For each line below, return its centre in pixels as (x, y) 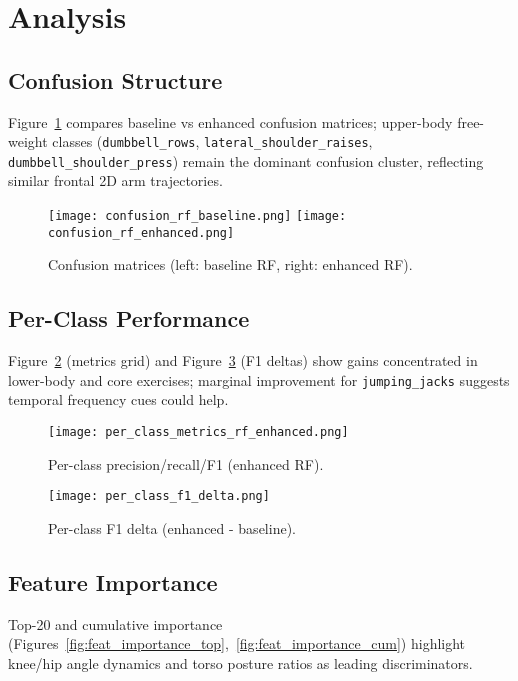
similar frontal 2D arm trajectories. (115, 180)
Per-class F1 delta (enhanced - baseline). (172, 527)
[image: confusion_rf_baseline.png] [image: (197, 216)
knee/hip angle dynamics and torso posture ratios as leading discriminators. (240, 662)
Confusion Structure (115, 79)
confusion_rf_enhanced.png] (141, 232)
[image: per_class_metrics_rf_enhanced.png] (198, 432)
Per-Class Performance (129, 318)
